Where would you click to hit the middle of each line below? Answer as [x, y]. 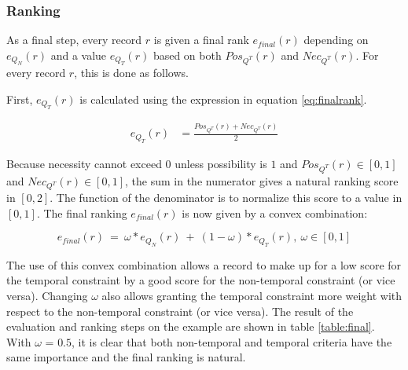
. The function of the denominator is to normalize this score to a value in [226, 198]
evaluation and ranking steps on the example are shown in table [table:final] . [191, 326]
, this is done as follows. [131, 73]
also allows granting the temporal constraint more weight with [252, 296]
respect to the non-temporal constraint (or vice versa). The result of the [180, 311]
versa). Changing [47, 296]
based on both [187, 55]
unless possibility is [221, 163]
